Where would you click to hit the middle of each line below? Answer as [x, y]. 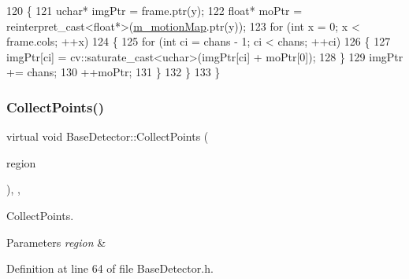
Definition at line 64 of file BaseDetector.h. [110, 268]
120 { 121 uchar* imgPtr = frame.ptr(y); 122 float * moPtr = [154, 10]
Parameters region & [56, 242]
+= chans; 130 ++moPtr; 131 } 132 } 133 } [113, 72]
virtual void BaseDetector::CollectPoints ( [108, 136]
